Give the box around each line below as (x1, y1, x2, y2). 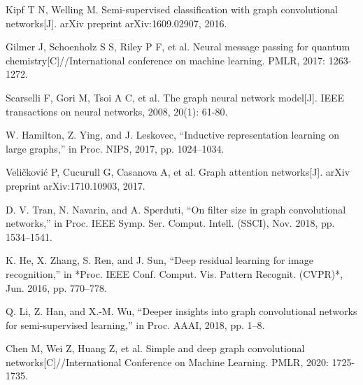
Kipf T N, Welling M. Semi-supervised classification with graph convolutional (6, 2, 338, 16)
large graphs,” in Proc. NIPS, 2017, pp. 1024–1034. (6, 141, 225, 155)
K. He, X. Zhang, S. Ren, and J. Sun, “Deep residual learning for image (6, 253, 313, 267)
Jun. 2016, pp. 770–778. (6, 280, 107, 295)
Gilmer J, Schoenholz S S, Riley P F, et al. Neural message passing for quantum (6, 39, 350, 54)
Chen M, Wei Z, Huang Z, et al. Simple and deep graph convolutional (6, 341, 305, 356)
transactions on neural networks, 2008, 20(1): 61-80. (6, 104, 228, 118)
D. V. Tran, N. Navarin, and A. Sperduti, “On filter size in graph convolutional (6, 202, 346, 216)
